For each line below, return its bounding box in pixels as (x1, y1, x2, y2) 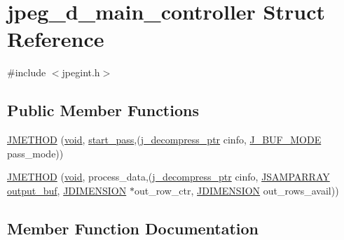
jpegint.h (62, 65, 100, 80)
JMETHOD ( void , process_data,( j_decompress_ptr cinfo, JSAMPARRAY (7, 169, 330, 184)
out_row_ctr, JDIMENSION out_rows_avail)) (134, 183, 339, 197)
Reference (7, 24, 104, 53)
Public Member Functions (7, 99, 199, 121)
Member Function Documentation (7, 217, 259, 239)
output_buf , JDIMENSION (7, 183, 127, 197)
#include (7, 65, 46, 80)
